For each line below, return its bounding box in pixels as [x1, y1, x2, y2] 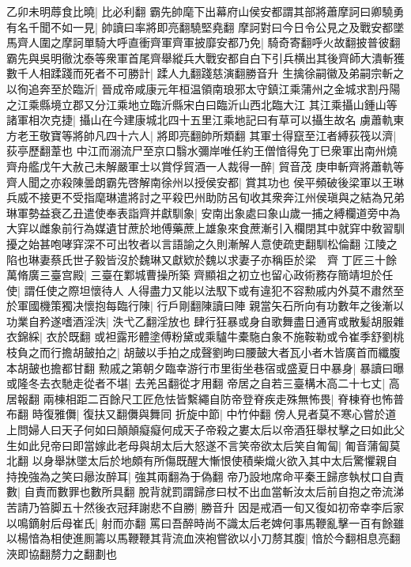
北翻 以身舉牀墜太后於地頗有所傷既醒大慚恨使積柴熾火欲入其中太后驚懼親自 [6, 452, 398, 469]
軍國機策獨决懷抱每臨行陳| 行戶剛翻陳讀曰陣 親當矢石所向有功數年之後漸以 [17, 297, 405, 314]
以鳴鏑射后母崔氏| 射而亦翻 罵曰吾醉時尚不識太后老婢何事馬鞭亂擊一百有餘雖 [6, 514, 405, 531]
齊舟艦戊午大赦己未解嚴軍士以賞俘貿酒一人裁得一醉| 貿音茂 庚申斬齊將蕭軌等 [6, 157, 405, 174]
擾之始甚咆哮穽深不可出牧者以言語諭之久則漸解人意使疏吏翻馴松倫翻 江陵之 [6, 235, 398, 251]
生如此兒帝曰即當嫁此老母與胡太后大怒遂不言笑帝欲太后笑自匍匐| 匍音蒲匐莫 [6, 437, 401, 453]
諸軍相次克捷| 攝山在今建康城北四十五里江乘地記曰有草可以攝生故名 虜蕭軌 [6, 112, 394, 128]
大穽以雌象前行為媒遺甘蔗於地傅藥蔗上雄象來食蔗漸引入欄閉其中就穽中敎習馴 [6, 220, 405, 236]
